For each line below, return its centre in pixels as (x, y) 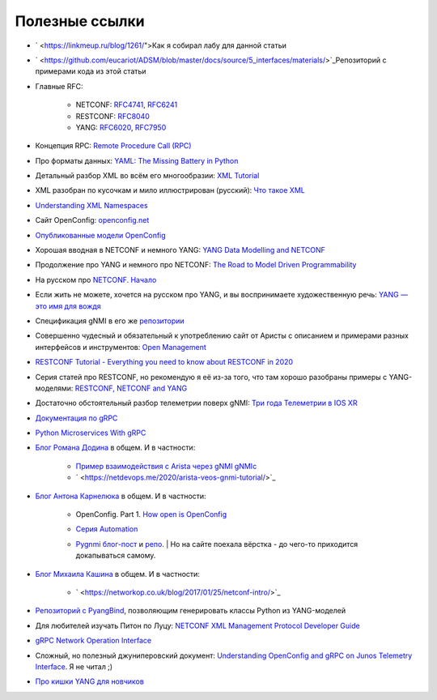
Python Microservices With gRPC (91, 433)
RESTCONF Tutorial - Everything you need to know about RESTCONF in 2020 (164, 362)
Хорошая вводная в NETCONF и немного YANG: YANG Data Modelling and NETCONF (180, 250)
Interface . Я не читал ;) (74, 666)
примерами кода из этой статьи (91, 71)
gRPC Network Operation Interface (93, 641)
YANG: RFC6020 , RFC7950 (121, 127)
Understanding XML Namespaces (92, 205)
